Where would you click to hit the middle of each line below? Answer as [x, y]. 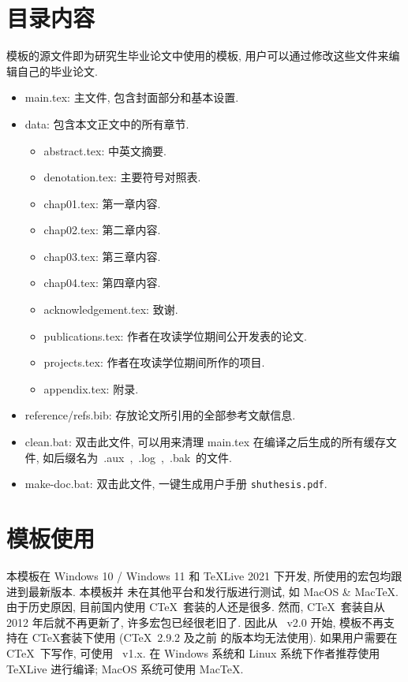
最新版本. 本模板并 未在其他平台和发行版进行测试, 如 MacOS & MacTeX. [213, 591]
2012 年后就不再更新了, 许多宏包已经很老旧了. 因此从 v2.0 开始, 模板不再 [195, 622]
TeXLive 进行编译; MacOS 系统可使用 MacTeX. [125, 668]
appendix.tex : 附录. [91, 388]
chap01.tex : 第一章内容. [102, 203]
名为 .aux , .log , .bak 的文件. [154, 457]
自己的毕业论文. [57, 71]
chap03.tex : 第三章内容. [102, 256]
